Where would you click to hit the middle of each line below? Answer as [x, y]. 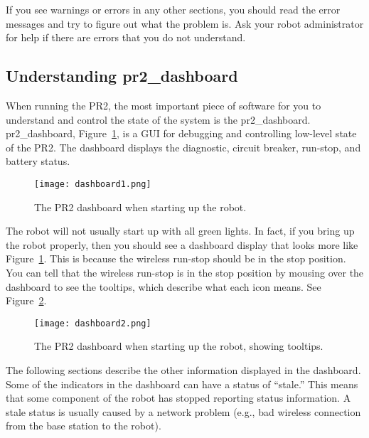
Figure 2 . [26, 300]
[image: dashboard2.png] [93, 323]
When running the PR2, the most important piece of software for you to [164, 105]
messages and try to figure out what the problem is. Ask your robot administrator [185, 23]
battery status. [38, 161]
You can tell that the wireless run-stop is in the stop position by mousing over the [185, 272]
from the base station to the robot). [84, 426]
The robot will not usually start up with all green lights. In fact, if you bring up [180, 231]
